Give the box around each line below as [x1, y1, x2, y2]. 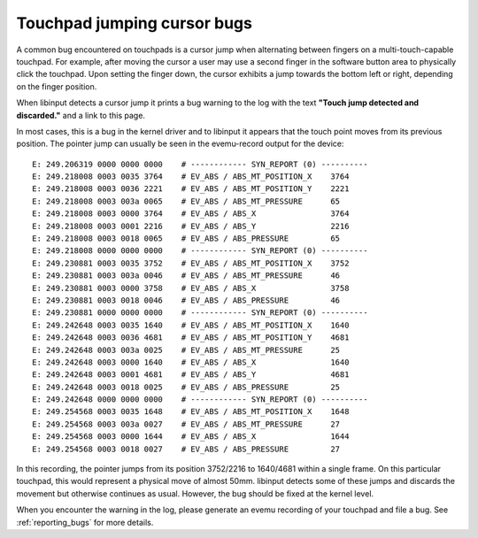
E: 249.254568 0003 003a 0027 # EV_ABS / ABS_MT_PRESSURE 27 [32, 419, 341, 429]
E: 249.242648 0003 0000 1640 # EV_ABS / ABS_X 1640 [32, 357, 350, 367]
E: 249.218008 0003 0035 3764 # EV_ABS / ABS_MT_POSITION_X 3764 [32, 172, 350, 181]
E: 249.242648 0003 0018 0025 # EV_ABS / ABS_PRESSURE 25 [32, 381, 341, 392]
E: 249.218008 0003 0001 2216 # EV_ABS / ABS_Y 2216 [32, 221, 350, 231]
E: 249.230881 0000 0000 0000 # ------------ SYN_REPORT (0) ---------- [32, 308, 368, 318]
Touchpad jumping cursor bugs [16, 13, 252, 33]
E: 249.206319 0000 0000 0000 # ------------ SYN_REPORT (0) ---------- [32, 159, 368, 169]
